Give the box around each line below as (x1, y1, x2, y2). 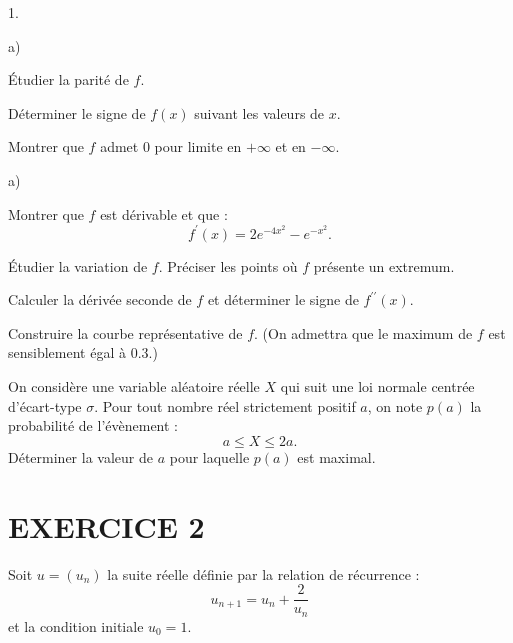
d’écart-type (8, 395, 82, 416)
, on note (367, 395, 423, 416)
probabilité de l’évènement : (8, 415, 178, 436)
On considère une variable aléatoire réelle (8, 376, 260, 397)
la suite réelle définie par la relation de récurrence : (107, 563, 420, 584)
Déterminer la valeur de (8, 446, 153, 467)
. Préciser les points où (158, 255, 298, 276)
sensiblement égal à (8, 342, 126, 363)
